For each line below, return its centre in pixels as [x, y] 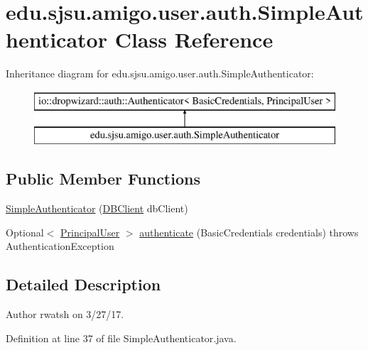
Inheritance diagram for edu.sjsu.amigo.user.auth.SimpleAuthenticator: [160, 73]
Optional [25, 232]
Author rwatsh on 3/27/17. [65, 314]
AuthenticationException [60, 246]
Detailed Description [83, 284]
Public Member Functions [103, 179]
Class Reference [194, 39]
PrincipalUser [90, 232]
